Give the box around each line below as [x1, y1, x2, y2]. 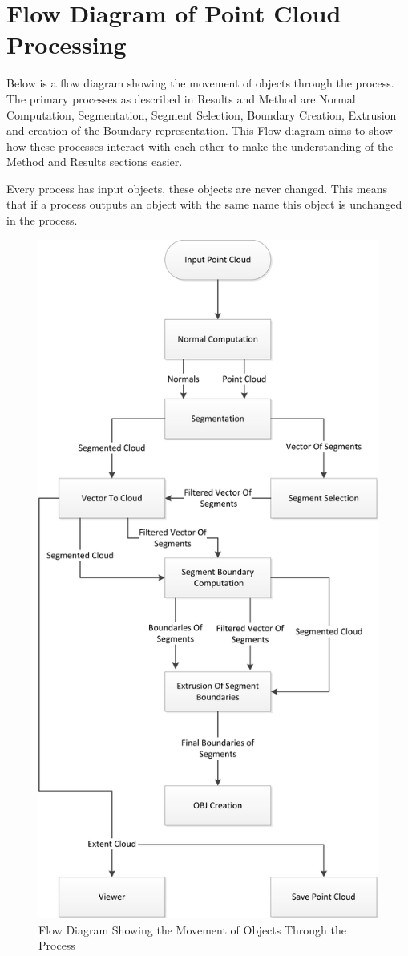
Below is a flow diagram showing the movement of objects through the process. [6, 75, 394, 91]
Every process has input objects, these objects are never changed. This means [6, 180, 387, 196]
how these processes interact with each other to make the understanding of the [6, 137, 394, 154]
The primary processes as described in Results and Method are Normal [6, 90, 356, 107]
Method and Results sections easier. [6, 153, 183, 170]
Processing [6, 28, 127, 61]
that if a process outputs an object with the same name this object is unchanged [6, 196, 402, 213]
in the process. [6, 212, 78, 229]
